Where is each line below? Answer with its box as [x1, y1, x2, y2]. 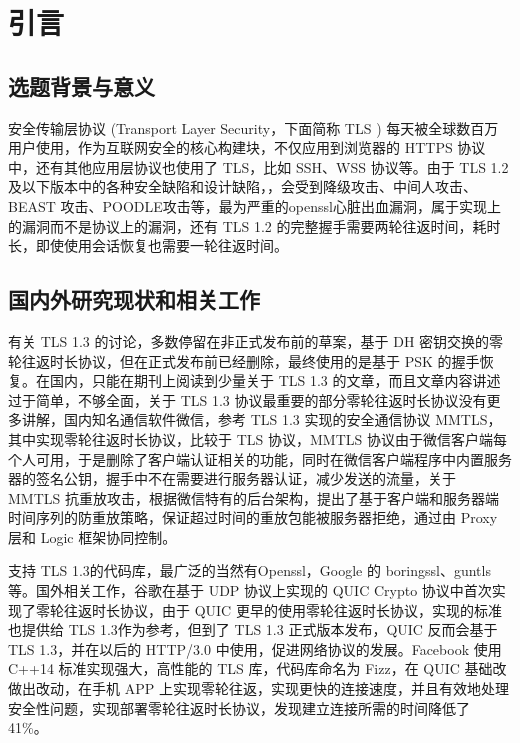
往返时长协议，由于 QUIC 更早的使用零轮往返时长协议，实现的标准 [63, 599, 502, 620]
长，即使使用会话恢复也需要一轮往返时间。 [8, 235, 288, 256]
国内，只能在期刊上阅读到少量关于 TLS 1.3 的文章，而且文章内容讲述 [49, 370, 501, 391]
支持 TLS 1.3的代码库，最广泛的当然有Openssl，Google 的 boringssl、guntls [8, 560, 491, 581]
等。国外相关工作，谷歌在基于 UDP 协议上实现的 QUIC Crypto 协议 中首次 [8, 580, 492, 601]
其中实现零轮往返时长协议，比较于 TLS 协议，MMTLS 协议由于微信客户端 [8, 428, 493, 449]
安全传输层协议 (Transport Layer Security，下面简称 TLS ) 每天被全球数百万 [8, 117, 499, 138]
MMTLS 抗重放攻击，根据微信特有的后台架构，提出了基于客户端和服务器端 [8, 487, 499, 508]
